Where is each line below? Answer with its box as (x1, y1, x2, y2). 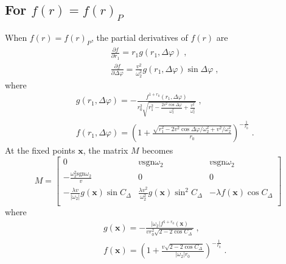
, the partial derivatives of (91, 30, 188, 43)
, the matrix (83, 144, 128, 157)
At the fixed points (5, 144, 75, 157)
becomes (142, 144, 173, 157)
